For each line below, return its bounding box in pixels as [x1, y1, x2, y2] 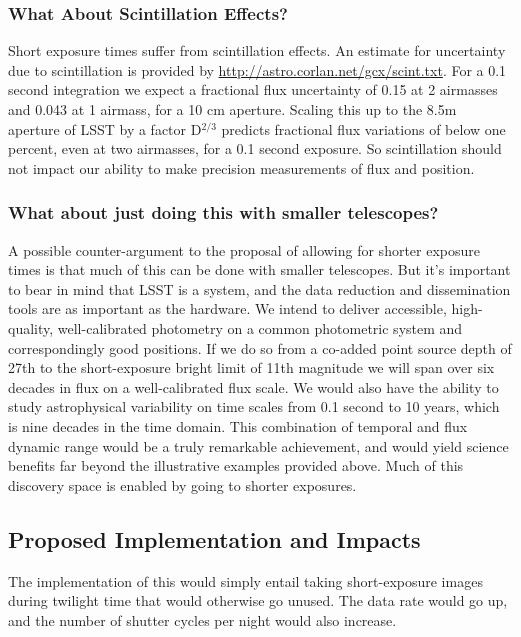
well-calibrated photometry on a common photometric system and [57, 317, 463, 338]
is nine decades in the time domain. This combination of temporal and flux [8, 415, 468, 436]
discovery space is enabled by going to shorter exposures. [8, 474, 357, 495]
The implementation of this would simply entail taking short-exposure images [8, 570, 483, 591]
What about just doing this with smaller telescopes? [8, 200, 439, 225]
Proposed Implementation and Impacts [8, 523, 421, 554]
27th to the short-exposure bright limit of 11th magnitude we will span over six [8, 357, 495, 378]
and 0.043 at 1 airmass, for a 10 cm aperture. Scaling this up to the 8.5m [8, 99, 457, 119]
